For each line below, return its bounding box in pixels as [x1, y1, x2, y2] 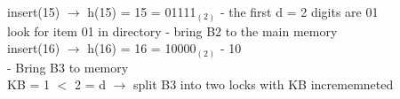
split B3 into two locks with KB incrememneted [133, 75, 394, 94]
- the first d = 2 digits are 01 [220, 3, 379, 20]
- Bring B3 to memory [7, 57, 129, 76]
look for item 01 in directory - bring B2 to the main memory [7, 21, 338, 40]
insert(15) [7, 3, 60, 20]
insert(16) [7, 39, 60, 57]
